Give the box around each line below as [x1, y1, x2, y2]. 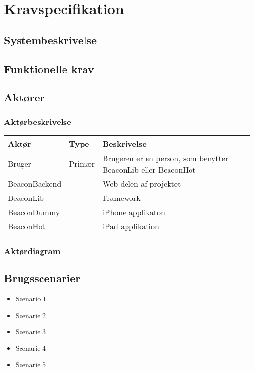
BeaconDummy [8, 206, 60, 218]
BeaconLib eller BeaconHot [103, 163, 196, 175]
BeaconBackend [8, 177, 62, 189]
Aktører [4, 90, 45, 105]
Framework [103, 192, 141, 203]
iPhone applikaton [103, 206, 165, 218]
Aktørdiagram [4, 245, 61, 257]
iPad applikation [103, 220, 159, 232]
